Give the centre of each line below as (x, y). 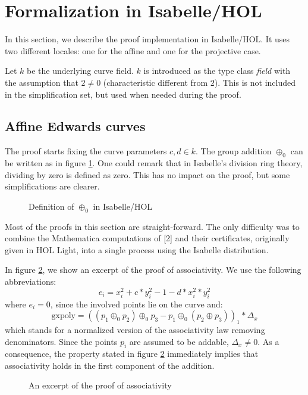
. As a (268, 341)
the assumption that (42, 82)
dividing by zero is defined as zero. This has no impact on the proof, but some (147, 174)
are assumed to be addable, (179, 341)
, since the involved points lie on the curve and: (136, 304)
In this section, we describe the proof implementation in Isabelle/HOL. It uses (147, 39)
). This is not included (255, 82)
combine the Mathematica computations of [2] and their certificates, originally (147, 238)
